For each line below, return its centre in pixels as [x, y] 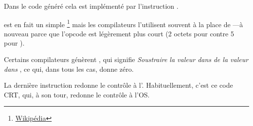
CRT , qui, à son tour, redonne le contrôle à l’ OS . [77, 94]
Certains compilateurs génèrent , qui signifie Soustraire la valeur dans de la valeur [126, 59]
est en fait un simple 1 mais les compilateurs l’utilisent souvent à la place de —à [124, 23]
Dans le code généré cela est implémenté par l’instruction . [91, 6]
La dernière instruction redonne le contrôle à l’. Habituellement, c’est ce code [118, 85]
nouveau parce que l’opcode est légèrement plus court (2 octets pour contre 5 [119, 33]
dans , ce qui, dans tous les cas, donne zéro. [69, 69]
